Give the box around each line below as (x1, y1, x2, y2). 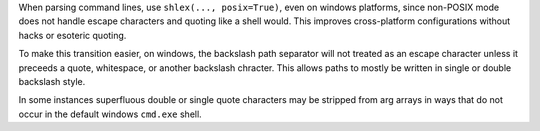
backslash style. (18, 75, 86, 87)
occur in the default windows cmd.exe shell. (18, 108, 202, 120)
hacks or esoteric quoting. (18, 29, 127, 41)
